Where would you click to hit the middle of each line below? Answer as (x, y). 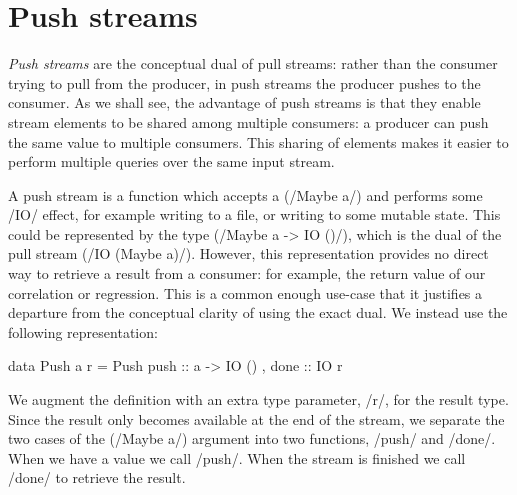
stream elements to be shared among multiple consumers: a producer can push (248, 121)
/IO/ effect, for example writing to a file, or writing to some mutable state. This (254, 214)
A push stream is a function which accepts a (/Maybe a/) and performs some (245, 194)
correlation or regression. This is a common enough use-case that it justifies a (245, 292)
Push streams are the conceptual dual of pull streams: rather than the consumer (253, 63)
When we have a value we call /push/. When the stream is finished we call (237, 457)
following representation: (83, 331)
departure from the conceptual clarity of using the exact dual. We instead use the (258, 312)
